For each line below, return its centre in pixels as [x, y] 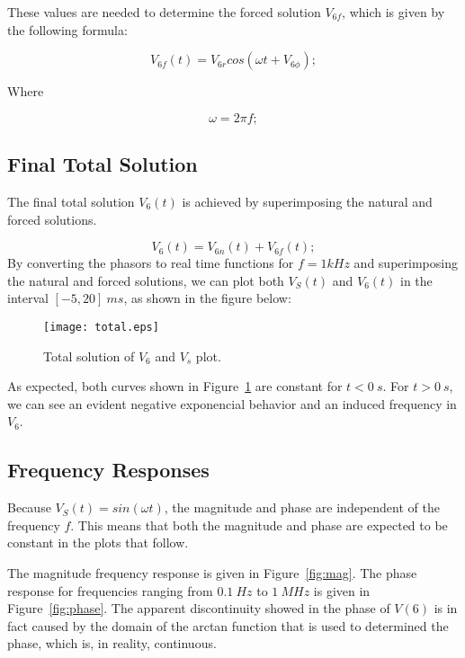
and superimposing [406, 263]
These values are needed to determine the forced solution [164, 12]
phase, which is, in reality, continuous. [112, 643]
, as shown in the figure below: [207, 298]
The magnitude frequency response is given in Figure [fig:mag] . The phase [212, 572]
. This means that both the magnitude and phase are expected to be [259, 525]
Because [29, 507]
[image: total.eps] [101, 327]
